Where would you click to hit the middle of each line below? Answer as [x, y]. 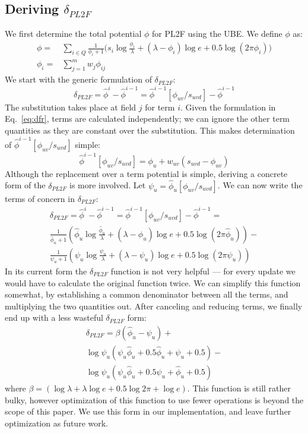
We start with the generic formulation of [78, 79]
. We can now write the [260, 185]
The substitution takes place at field [71, 107]
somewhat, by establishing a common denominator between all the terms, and [147, 294]
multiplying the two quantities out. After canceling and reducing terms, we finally [154, 306]
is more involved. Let [108, 185]
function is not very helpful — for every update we [203, 271]
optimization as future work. [57, 423]
